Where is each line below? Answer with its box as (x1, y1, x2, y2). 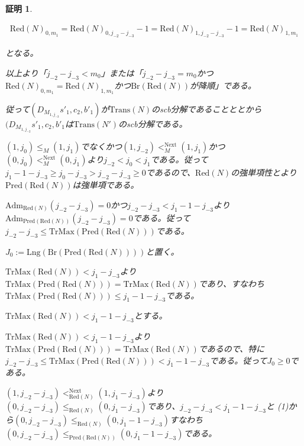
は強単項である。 (72, 179, 139, 191)
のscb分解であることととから (151, 102, 262, 115)
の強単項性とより (231, 166, 297, 179)
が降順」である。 (190, 79, 256, 91)
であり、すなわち (198, 277, 265, 290)
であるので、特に (198, 342, 265, 355)
